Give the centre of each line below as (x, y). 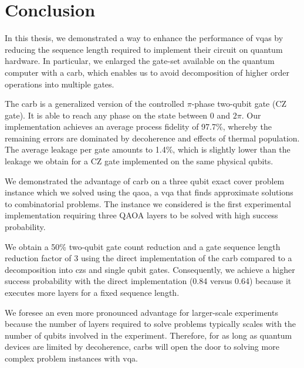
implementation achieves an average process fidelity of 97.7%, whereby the (138, 126)
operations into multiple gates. (60, 84)
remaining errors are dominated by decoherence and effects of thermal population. (152, 138)
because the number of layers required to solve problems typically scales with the (151, 324)
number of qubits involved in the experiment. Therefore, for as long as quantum (148, 335)
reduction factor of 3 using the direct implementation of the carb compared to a (148, 258)
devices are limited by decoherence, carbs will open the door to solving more (142, 347)
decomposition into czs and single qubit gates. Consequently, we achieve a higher (150, 269)
